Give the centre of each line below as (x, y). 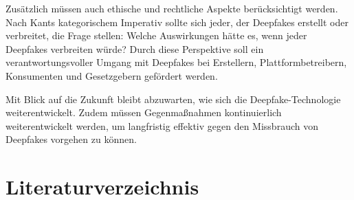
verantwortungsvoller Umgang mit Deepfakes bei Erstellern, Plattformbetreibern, (176, 62)
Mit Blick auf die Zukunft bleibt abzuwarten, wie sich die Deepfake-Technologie (173, 99)
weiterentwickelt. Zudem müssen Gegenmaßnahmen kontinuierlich (144, 112)
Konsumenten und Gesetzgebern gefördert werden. (112, 75)
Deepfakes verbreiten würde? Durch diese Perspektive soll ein (135, 48)
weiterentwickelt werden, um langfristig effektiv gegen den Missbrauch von (162, 125)
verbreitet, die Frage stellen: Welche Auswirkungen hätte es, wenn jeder (156, 35)
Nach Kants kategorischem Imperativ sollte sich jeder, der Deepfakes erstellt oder (177, 22)
